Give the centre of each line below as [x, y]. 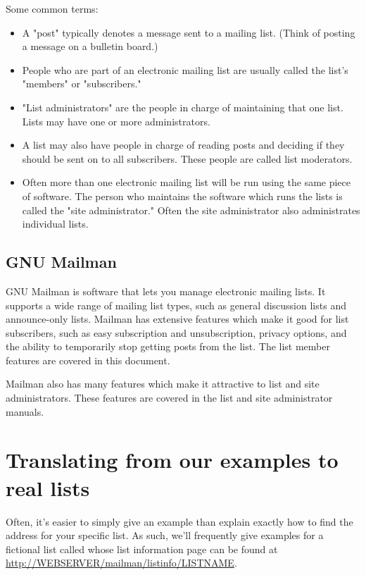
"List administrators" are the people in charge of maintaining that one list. [183, 107]
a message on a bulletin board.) [90, 46]
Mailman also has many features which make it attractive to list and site [163, 384]
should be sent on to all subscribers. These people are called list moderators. [187, 158]
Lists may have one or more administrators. [116, 121]
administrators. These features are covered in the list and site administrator [169, 398]
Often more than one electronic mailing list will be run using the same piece [187, 182]
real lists [48, 487]
